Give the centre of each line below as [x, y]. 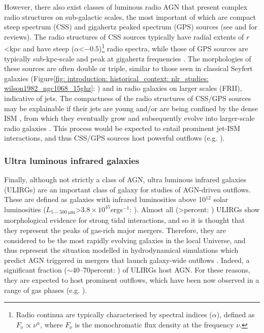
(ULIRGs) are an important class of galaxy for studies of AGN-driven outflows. [127, 189]
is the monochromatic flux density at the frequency [154, 324]
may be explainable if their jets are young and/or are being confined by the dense [131, 108]
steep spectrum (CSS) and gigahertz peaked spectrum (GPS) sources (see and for [131, 27]
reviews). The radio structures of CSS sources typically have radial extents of [124, 36]
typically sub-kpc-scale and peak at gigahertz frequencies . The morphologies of [128, 58]
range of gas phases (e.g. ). [46, 290]
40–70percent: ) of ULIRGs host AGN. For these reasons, [161, 270]
